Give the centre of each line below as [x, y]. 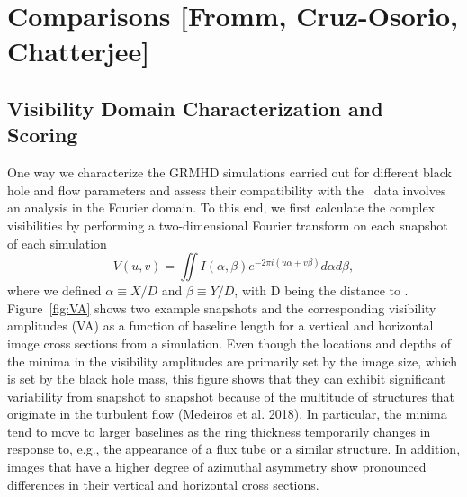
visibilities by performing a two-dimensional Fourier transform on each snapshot [228, 225]
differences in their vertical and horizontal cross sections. [163, 484]
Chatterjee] [79, 51]
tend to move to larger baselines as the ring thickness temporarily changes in [219, 431]
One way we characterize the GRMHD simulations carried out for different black [229, 172]
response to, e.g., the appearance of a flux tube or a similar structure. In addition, [234, 449]
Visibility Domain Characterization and [195, 108]
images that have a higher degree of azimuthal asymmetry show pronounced [217, 467]
